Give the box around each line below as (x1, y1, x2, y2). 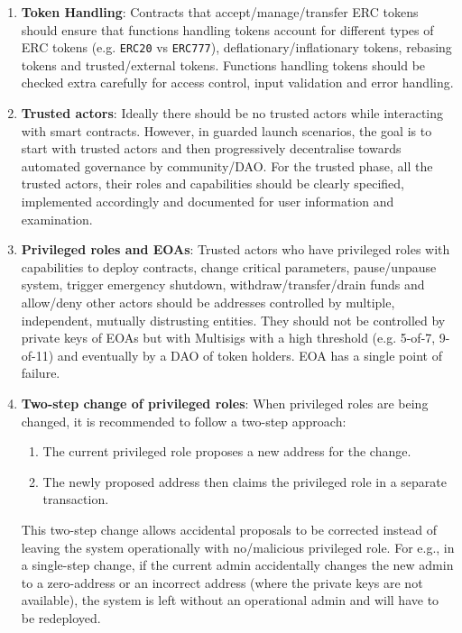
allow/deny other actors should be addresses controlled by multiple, (21, 292, 395, 311)
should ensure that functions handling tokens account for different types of (21, 20, 434, 39)
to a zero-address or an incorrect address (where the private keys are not (21, 573, 423, 592)
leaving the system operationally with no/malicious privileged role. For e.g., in (21, 537, 455, 556)
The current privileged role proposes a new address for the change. (42, 442, 411, 461)
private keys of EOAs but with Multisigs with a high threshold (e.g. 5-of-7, (21, 328, 436, 347)
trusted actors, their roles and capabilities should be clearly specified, (21, 174, 404, 193)
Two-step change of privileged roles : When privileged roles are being (21, 393, 429, 412)
